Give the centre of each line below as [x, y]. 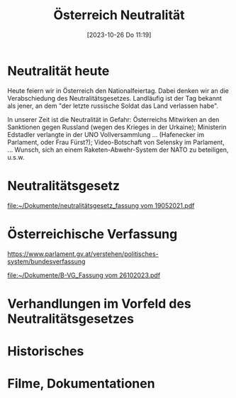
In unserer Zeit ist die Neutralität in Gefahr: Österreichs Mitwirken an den [113, 119]
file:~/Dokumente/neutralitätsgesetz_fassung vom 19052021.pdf [101, 205]
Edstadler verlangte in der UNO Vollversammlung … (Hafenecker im [106, 134]
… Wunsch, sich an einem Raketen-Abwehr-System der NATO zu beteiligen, [118, 150]
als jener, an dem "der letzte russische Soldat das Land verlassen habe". [113, 106]
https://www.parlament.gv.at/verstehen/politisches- [83, 254]
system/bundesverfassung [46, 261]
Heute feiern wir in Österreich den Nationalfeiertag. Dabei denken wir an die [118, 90]
